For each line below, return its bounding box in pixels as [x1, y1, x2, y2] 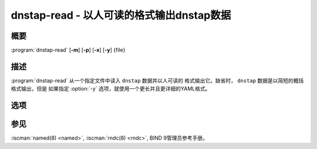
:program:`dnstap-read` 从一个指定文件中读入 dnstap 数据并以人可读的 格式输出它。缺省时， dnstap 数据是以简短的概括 [11, 77, 304, 84]
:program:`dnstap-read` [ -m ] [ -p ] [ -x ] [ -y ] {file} [11, 47, 126, 54]
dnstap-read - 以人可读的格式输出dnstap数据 [11, 9, 231, 22]
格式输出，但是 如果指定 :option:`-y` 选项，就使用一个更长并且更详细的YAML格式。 [11, 85, 211, 92]
